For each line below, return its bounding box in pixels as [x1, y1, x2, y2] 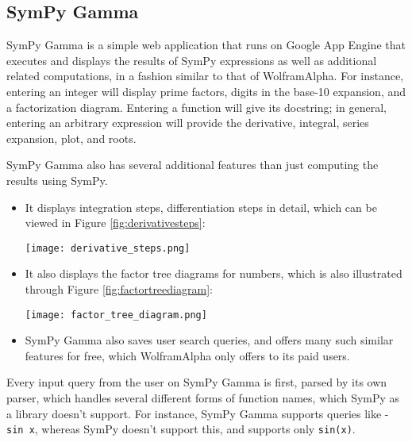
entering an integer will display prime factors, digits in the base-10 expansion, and [6, 83, 406, 99]
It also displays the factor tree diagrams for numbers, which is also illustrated [25, 265, 402, 282]
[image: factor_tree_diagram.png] [25, 309, 207, 321]
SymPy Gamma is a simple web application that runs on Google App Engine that [6, 37, 406, 53]
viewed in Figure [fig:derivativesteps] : [25, 214, 206, 231]
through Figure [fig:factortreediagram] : [25, 280, 213, 297]
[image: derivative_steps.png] [25, 242, 191, 254]
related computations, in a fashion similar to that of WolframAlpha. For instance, [6, 67, 404, 84]
